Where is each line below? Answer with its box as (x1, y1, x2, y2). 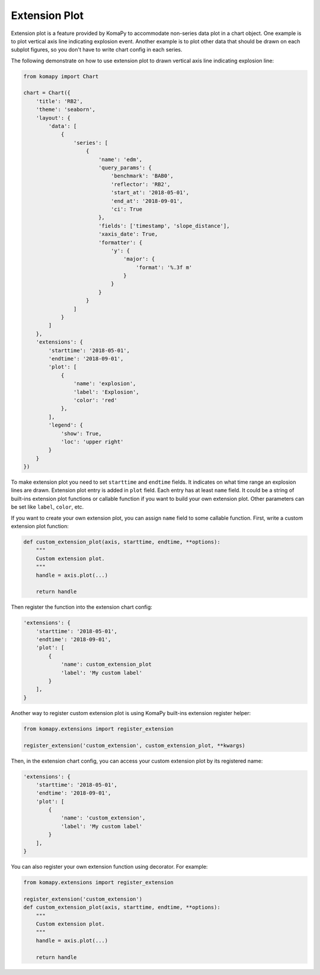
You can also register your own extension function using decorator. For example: (11, 863, 208, 871)
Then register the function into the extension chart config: (11, 604, 152, 611)
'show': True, (60, 430, 102, 437)
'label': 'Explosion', (73, 389, 139, 395)
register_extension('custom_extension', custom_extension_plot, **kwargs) (23, 742, 246, 749)
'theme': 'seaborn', (36, 106, 96, 113)
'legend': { (48, 422, 83, 428)
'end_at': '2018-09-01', (110, 198, 183, 204)
